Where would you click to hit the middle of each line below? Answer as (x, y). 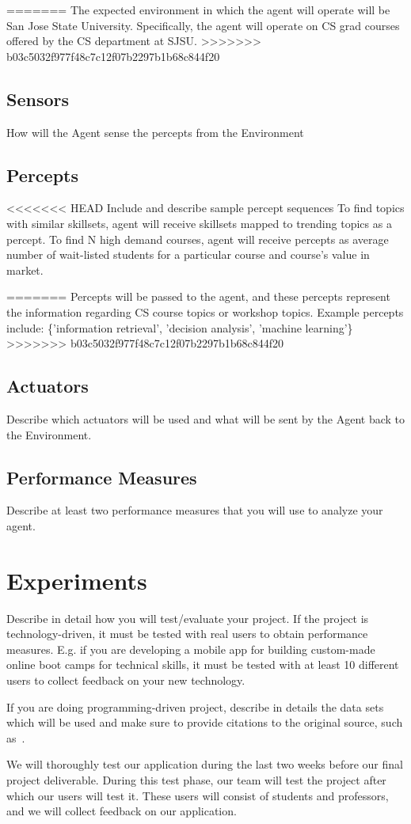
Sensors (38, 99)
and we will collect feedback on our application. (122, 811)
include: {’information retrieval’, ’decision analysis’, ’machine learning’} (180, 327)
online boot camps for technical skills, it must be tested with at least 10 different (203, 665)
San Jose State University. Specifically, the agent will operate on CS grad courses (203, 25)
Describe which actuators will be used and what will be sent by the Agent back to (205, 418)
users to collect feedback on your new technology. (126, 680)
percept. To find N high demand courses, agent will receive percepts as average (198, 239)
